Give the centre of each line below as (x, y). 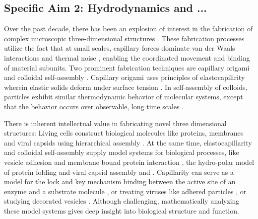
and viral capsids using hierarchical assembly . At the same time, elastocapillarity (128, 142)
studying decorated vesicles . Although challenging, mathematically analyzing (122, 201)
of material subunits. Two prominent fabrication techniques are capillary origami (127, 67)
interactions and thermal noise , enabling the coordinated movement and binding (127, 57)
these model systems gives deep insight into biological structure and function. (122, 210)
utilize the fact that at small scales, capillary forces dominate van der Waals (120, 48)
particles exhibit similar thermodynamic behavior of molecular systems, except (124, 97)
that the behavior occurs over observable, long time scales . (94, 106)
